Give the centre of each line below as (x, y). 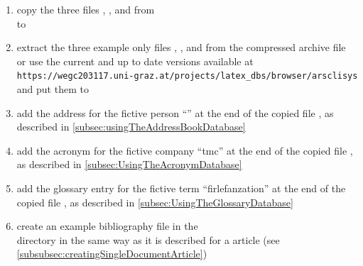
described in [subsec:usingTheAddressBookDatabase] (131, 127)
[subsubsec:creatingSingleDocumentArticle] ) (112, 254)
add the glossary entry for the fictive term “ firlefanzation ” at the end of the (181, 188)
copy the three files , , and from (86, 9)
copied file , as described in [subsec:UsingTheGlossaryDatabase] (155, 202)
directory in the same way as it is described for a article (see (148, 239)
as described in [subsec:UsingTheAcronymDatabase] (129, 164)
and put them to (53, 89)
